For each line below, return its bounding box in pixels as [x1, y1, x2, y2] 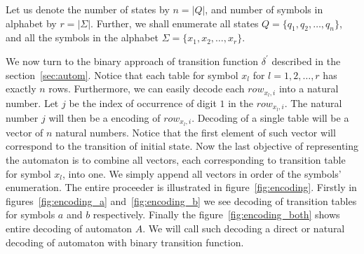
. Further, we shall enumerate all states [90, 15, 259, 30]
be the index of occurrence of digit [69, 96, 217, 111]
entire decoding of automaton [6, 220, 133, 235]
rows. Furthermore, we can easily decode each [48, 81, 245, 96]
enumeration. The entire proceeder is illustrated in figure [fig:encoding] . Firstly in [6, 180, 357, 195]
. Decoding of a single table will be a [191, 110, 349, 125]
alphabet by [6, 15, 57, 30]
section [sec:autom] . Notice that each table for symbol [6, 67, 238, 82]
